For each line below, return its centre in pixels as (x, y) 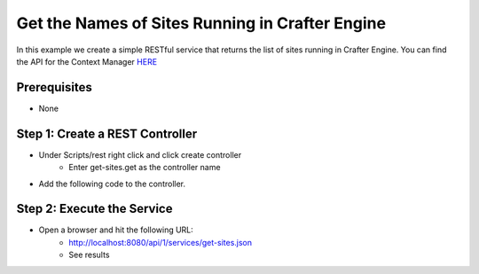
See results (89, 255)
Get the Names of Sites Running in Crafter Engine (201, 23)
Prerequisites (54, 87)
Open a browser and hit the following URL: (116, 230)
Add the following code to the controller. (112, 184)
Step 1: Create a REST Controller (107, 133)
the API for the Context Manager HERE (87, 61)
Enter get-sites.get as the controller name (145, 168)
